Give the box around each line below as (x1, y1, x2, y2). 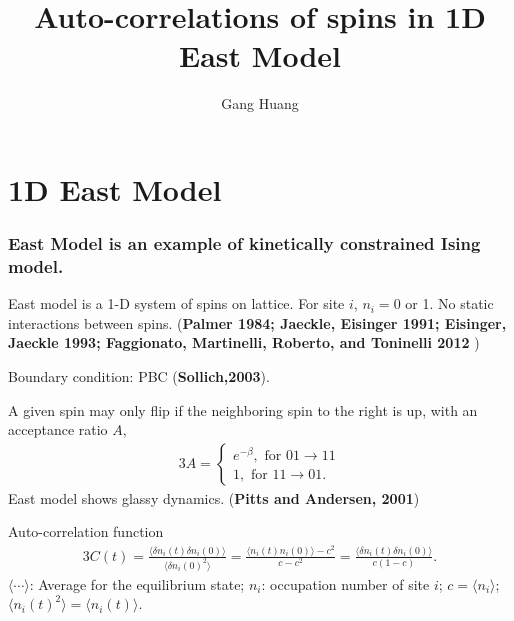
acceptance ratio (8, 419, 108, 440)
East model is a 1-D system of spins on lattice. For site (8, 293, 345, 314)
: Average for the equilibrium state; (29, 573, 245, 594)
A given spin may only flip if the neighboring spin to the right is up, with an (8, 399, 478, 420)
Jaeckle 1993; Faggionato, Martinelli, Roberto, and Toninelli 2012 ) (8, 332, 480, 353)
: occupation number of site (261, 573, 430, 594)
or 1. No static (405, 293, 494, 314)
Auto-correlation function (8, 521, 164, 542)
